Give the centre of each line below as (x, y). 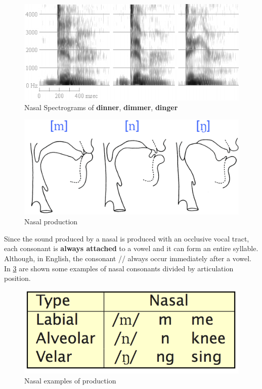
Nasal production (51, 222)
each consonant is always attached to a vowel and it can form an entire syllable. (131, 248)
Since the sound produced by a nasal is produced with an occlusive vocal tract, (127, 238)
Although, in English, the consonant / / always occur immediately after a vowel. (128, 258)
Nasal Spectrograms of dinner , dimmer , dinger (101, 107)
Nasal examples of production (70, 380)
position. (17, 278)
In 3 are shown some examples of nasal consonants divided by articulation (119, 268)
